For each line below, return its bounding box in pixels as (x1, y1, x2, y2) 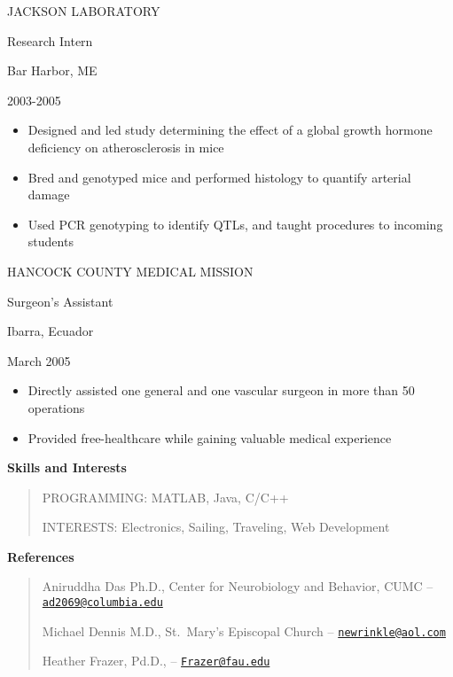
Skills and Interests (7, 458, 127, 477)
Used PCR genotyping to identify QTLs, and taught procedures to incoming (27, 214, 443, 233)
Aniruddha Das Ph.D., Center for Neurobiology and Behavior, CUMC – (42, 577, 433, 595)
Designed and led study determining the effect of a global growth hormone (27, 121, 433, 139)
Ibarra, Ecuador (7, 322, 94, 340)
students (27, 232, 74, 251)
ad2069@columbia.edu (42, 596, 163, 610)
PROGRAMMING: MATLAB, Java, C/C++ (42, 487, 289, 506)
